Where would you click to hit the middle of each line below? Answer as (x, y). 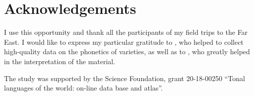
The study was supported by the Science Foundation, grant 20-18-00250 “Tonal (125, 78)
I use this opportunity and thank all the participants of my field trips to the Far (126, 32)
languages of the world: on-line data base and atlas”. (83, 88)
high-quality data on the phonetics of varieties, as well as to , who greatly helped (127, 51)
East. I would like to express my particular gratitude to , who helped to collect (124, 42)
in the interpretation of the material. (60, 61)
